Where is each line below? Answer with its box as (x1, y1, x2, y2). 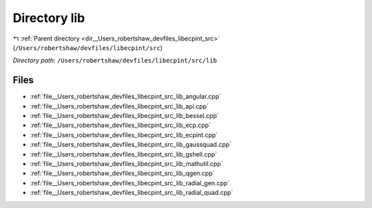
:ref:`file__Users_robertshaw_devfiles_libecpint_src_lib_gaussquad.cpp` (30, 141, 232, 149)
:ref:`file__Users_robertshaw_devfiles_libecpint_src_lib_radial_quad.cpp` (30, 189, 234, 197)
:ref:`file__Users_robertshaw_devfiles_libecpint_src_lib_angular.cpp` (30, 93, 222, 101)
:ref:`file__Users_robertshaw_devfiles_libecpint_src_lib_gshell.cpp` (30, 150, 217, 158)
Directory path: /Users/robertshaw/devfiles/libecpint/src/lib (12, 56, 217, 65)
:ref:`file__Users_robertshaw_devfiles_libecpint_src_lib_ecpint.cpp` (30, 130, 218, 139)
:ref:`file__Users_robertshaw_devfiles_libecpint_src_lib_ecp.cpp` (30, 121, 211, 130)
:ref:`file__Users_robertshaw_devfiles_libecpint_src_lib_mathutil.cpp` (30, 159, 223, 167)
